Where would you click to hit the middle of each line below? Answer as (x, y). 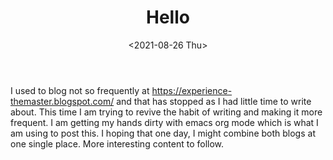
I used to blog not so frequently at (80, 90)
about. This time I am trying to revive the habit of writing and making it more (166, 112)
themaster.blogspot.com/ (62, 101)
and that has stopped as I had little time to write (214, 101)
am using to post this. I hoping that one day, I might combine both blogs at (163, 133)
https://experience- (192, 90)
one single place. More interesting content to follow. (117, 143)
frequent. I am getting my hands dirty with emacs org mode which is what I (164, 122)
